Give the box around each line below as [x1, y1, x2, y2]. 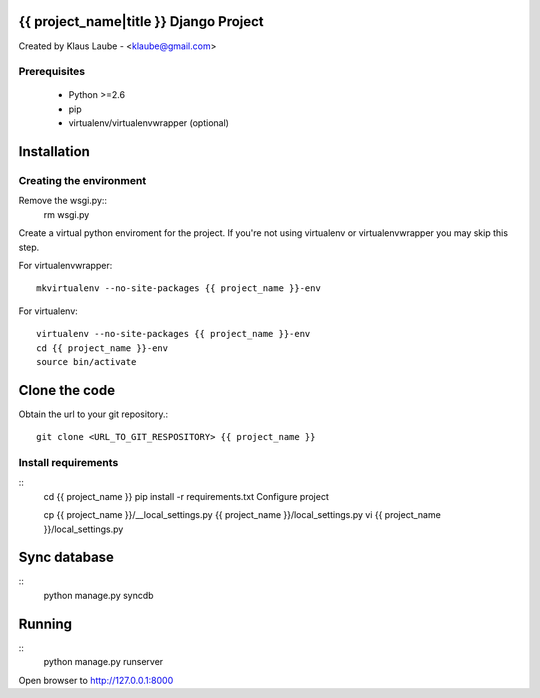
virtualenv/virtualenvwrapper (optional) [68, 117, 230, 129]
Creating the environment [18, 174, 147, 188]
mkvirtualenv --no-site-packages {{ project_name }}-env [36, 283, 322, 294]
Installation [18, 143, 90, 160]
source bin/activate [36, 356, 137, 367]
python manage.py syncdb [43, 589, 154, 601]
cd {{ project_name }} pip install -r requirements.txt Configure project [43, 490, 329, 502]
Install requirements [18, 455, 119, 469]
